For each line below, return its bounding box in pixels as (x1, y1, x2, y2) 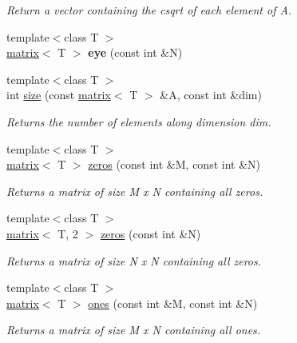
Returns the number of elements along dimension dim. (6, 113, 271, 130)
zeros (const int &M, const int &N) (88, 156, 261, 173)
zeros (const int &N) (100, 225, 201, 241)
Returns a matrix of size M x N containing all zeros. (6, 182, 263, 199)
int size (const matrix (6, 86, 111, 103)
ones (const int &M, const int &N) (88, 294, 258, 311)
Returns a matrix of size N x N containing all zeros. (6, 252, 262, 269)
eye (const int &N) (88, 44, 183, 61)
